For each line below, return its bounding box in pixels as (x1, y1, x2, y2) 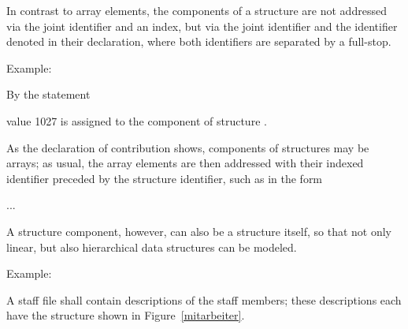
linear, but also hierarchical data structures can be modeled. (6, 238, 297, 255)
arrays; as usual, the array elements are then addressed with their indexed (6, 155, 364, 171)
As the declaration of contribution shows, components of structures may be (6, 139, 369, 155)
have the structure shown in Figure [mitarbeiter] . (6, 307, 245, 323)
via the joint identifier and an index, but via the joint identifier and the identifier (6, 17, 398, 34)
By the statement (6, 86, 91, 103)
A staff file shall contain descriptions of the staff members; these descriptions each (6, 291, 402, 308)
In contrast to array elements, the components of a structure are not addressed (6, 2, 387, 18)
